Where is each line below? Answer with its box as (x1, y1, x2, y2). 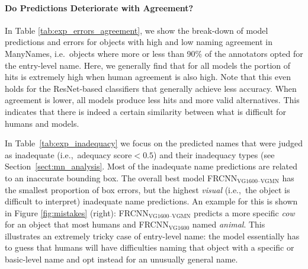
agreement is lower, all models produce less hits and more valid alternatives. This (5, 94, 300, 106)
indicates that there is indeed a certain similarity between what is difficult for (5, 105, 286, 117)
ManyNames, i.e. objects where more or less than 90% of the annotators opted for (5, 47, 303, 59)
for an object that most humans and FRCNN (5, 218, 169, 230)
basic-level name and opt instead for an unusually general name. (5, 253, 238, 265)
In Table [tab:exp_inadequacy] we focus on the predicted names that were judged (5, 137, 303, 149)
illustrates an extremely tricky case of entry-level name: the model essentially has (5, 229, 300, 242)
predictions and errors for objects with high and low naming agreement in (5, 36, 272, 48)
